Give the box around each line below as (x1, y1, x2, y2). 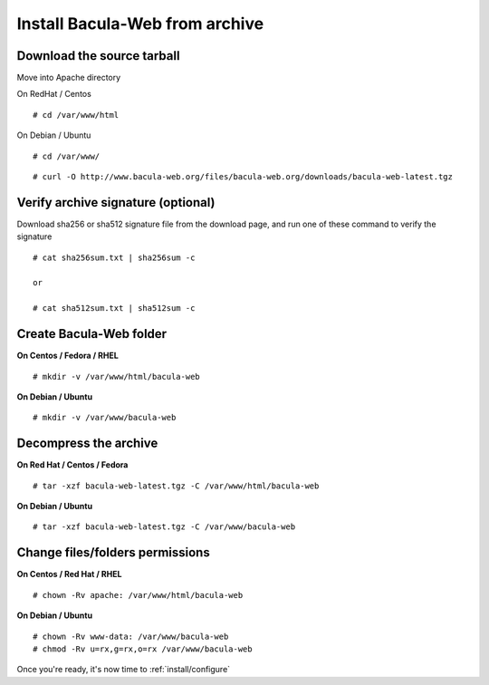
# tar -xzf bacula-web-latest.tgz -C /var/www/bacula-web (33, 522, 296, 532)
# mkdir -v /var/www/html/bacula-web (33, 371, 201, 381)
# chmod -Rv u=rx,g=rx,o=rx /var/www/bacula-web (33, 643, 253, 654)
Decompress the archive (16, 436, 158, 451)
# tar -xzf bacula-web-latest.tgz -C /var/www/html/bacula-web (33, 480, 320, 491)
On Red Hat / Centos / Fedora (16, 459, 129, 470)
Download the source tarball (16, 48, 180, 63)
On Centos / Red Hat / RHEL (16, 569, 122, 580)
